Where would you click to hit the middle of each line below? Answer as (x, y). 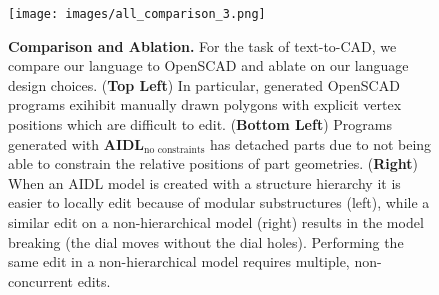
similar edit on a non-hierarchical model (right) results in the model (216, 222)
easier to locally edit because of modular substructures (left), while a (219, 202)
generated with (54, 143)
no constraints (174, 150)
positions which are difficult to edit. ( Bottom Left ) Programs (200, 124)
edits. (94, 280)
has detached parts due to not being (321, 143)
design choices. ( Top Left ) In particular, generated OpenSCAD (204, 84)
